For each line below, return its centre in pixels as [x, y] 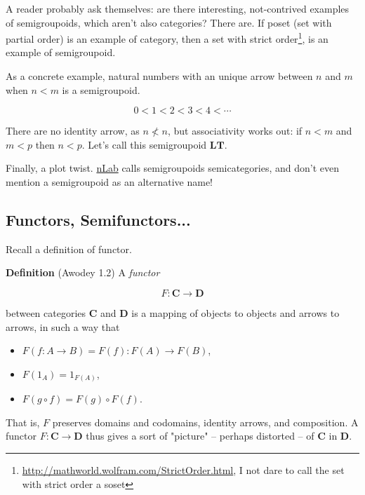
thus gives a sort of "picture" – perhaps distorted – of [200, 436]
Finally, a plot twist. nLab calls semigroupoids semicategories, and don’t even [173, 168]
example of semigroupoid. [61, 52]
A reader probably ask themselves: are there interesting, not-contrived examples [178, 8]
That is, [23, 422]
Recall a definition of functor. [69, 249]
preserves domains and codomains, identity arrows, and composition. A [205, 422]
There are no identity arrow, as [73, 131]
